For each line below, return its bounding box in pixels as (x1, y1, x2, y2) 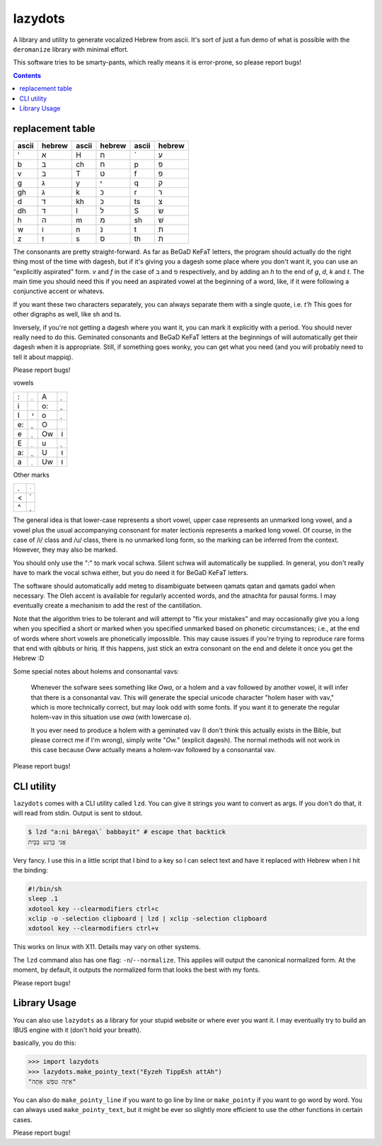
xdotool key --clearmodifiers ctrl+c (28, 904, 159, 913)
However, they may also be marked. (13, 545, 118, 554)
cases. (13, 1116, 33, 1124)
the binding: (13, 866, 49, 874)
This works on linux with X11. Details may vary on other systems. (13, 943, 201, 951)
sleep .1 (28, 895, 59, 903)
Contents (13, 71, 42, 79)
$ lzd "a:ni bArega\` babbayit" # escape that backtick (28, 828, 226, 836)
